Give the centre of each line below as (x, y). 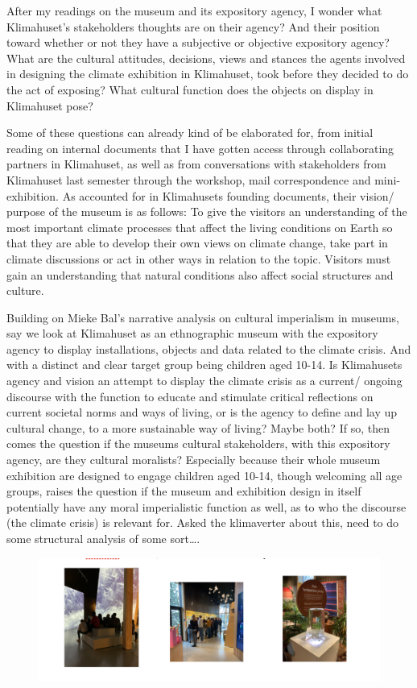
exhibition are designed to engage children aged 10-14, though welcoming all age (204, 475)
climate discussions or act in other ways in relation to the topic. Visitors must (199, 258)
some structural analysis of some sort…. (103, 538)
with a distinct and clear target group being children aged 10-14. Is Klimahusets (204, 365)
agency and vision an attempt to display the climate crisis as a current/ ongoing (204, 381)
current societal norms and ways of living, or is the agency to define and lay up (202, 412)
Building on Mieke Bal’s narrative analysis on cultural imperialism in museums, (203, 317)
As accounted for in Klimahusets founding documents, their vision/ (228, 195)
